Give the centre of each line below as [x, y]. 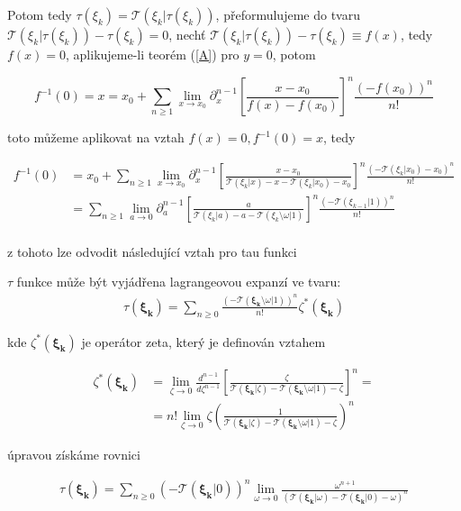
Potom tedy [40, 14]
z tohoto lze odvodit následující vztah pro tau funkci [152, 251]
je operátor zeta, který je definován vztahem [203, 341]
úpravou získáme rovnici [74, 454]
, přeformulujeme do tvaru [288, 14]
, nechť [187, 34]
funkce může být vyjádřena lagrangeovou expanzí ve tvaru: [179, 282]
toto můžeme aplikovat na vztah [96, 137]
